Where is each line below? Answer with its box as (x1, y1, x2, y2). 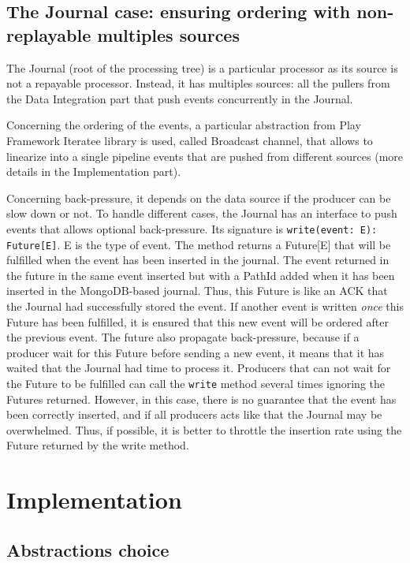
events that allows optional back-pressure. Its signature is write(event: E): (6, 220, 378, 237)
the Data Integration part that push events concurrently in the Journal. (6, 90, 353, 106)
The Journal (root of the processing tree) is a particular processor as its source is (6, 59, 398, 76)
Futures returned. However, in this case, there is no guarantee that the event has (6, 390, 397, 407)
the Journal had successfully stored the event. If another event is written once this (6, 298, 404, 315)
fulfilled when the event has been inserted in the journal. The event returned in (6, 252, 389, 268)
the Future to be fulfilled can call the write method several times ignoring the (6, 375, 386, 391)
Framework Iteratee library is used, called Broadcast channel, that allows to (6, 132, 373, 148)
